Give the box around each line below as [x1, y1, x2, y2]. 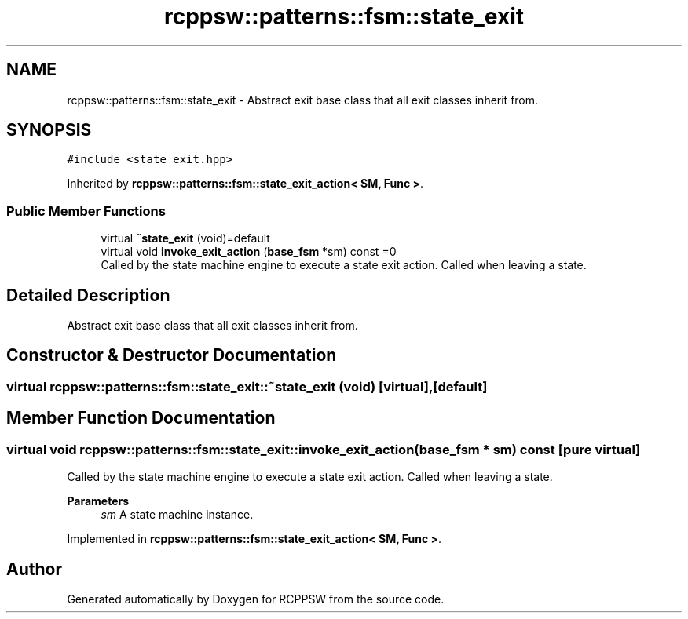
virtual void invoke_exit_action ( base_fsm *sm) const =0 [101, 245, 397, 259]
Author [6, 559, 62, 579]
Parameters [67, 494, 130, 508]
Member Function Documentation [6, 408, 276, 428]
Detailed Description [6, 285, 170, 305]
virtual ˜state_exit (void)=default [101, 231, 270, 246]
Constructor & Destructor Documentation [6, 345, 337, 366]
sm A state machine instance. [101, 508, 254, 522]
